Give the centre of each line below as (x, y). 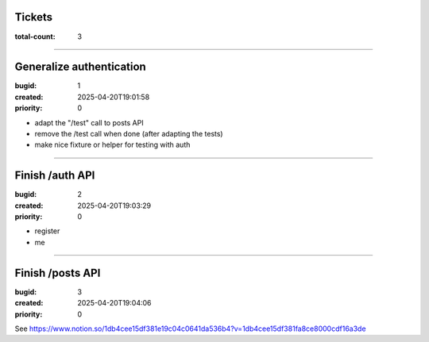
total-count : (35, 37)
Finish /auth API (55, 176)
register (47, 231)
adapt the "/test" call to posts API (89, 122)
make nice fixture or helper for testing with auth (112, 145)
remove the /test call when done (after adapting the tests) (129, 133)
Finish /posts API (58, 273)
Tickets (34, 17)
